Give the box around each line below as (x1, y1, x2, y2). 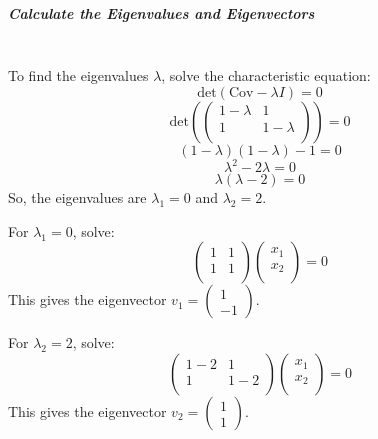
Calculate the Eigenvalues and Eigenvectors (8, 2, 315, 23)
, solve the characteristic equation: (161, 65, 371, 86)
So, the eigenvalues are (8, 187, 147, 208)
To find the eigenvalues (8, 65, 149, 86)
